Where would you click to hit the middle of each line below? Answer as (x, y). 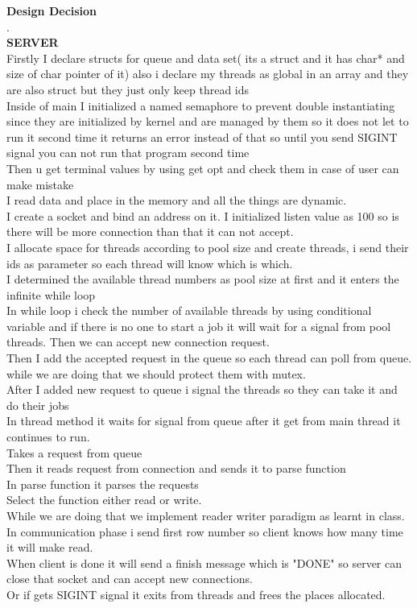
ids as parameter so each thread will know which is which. (150, 263)
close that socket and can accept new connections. (130, 579)
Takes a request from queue (74, 452)
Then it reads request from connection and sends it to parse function (176, 468)
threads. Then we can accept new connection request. (138, 342)
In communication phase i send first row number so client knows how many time (205, 531)
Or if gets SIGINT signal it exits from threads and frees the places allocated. (196, 594)
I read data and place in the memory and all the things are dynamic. (177, 200)
